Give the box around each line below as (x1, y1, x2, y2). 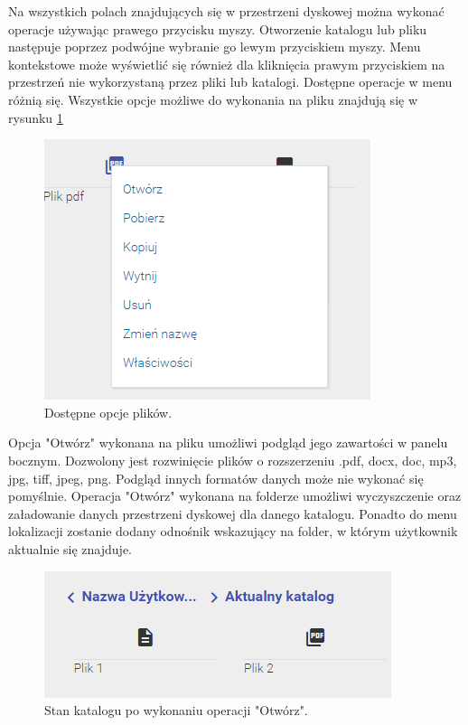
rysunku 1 (8, 108, 63, 127)
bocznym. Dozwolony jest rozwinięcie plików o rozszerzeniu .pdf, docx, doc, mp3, (8, 450, 457, 469)
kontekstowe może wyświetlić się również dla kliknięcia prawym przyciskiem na (8, 54, 445, 73)
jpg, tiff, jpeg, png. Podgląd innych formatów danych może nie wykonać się (8, 468, 424, 487)
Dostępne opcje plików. (44, 402, 173, 421)
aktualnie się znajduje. (8, 539, 132, 558)
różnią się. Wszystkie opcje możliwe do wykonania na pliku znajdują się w (8, 89, 418, 108)
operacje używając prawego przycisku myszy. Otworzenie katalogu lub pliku (8, 19, 427, 38)
